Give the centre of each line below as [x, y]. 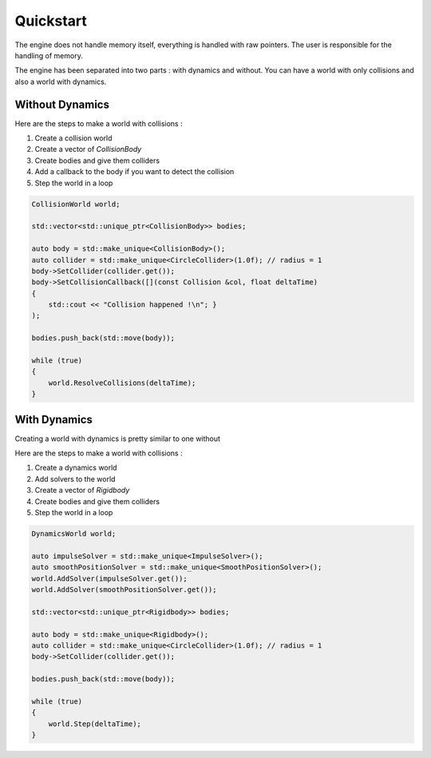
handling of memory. [49, 55]
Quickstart [51, 21]
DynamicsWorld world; [74, 534]
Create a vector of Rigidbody [82, 490]
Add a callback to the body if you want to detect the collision [134, 172]
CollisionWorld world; [76, 204]
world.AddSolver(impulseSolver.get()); [109, 578]
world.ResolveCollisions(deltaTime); [122, 383]
